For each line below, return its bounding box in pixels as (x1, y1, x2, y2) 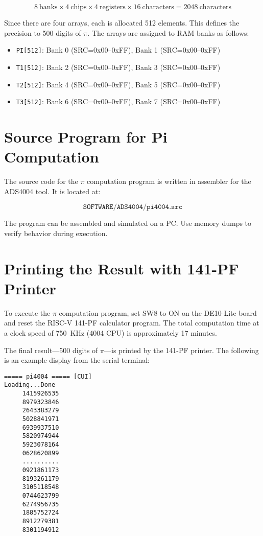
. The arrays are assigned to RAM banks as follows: (87, 27, 249, 38)
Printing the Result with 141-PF (4, 258, 239, 278)
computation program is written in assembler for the (87, 176, 251, 187)
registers (100, 4, 126, 11)
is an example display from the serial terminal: (4, 355, 150, 365)
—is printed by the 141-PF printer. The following (104, 344, 259, 355)
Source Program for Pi (4, 126, 168, 147)
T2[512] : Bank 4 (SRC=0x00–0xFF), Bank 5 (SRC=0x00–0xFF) (16, 79, 221, 89)
